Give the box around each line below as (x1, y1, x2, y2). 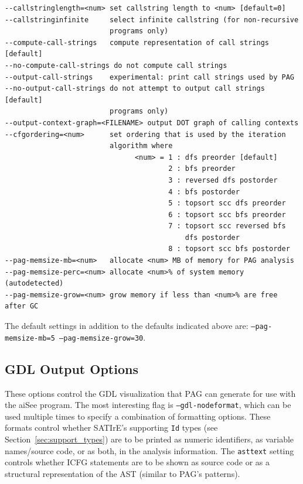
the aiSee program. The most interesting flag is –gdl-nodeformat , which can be (5, 399, 291, 411)
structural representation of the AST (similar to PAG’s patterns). (5, 467, 240, 479)
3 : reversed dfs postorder (168, 176, 278, 184)
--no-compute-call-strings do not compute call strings (5, 61, 227, 70)
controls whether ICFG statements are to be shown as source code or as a (5, 456, 270, 468)
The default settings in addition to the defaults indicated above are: (5, 320, 248, 332)
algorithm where (109, 142, 173, 150)
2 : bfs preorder (168, 164, 236, 173)
